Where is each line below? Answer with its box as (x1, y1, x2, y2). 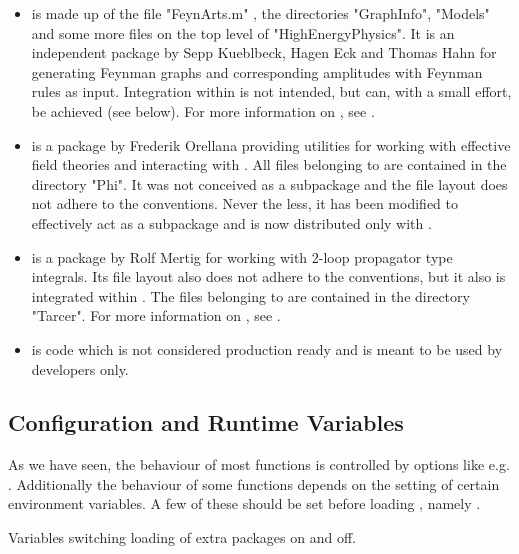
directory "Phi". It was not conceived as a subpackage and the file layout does (31, 173, 508, 194)
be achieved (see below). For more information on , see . (31, 100, 375, 121)
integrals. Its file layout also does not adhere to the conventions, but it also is (31, 266, 506, 287)
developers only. (31, 358, 129, 379)
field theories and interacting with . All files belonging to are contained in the (31, 154, 507, 175)
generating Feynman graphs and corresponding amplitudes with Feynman (31, 61, 483, 82)
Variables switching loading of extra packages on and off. (8, 527, 356, 548)
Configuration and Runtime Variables (8, 407, 404, 438)
